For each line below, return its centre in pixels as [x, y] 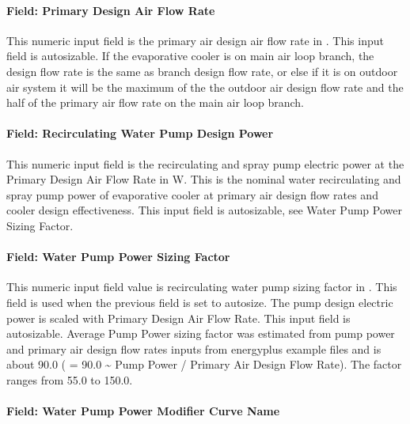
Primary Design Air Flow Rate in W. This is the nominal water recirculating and [204, 179]
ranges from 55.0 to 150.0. [70, 379]
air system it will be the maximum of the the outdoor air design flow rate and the [205, 87]
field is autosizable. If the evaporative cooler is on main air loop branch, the [190, 56]
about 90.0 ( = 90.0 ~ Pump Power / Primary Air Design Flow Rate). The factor [204, 364]
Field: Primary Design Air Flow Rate [111, 10]
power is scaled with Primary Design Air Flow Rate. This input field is [178, 318]
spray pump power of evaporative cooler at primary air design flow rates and [192, 194]
